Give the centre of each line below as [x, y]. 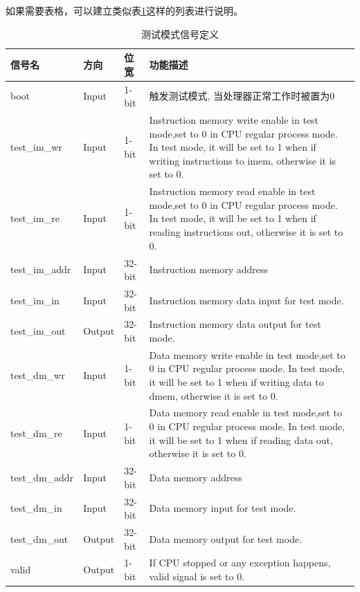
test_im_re [35, 218]
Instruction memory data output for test [235, 324]
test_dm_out [39, 538]
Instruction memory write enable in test [234, 120]
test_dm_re [36, 433]
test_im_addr [41, 269]
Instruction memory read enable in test [232, 191]
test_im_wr [36, 147]
